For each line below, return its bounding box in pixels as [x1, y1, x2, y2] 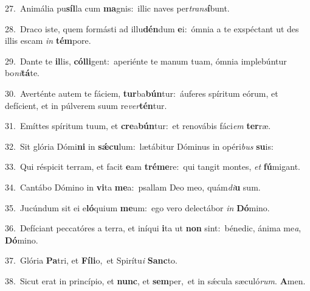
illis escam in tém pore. [5, 34, 91, 47]
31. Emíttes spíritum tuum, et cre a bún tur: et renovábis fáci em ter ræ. [5, 119, 271, 132]
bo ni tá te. [5, 66, 40, 79]
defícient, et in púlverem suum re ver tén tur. [5, 99, 167, 111]
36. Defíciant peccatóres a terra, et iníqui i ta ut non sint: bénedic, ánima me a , [5, 222, 301, 234]
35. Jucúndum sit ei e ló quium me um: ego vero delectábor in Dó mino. [5, 201, 270, 214]
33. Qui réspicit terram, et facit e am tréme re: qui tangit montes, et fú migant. [5, 160, 300, 173]
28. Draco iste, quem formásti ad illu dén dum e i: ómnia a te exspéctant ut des [5, 22, 299, 35]
